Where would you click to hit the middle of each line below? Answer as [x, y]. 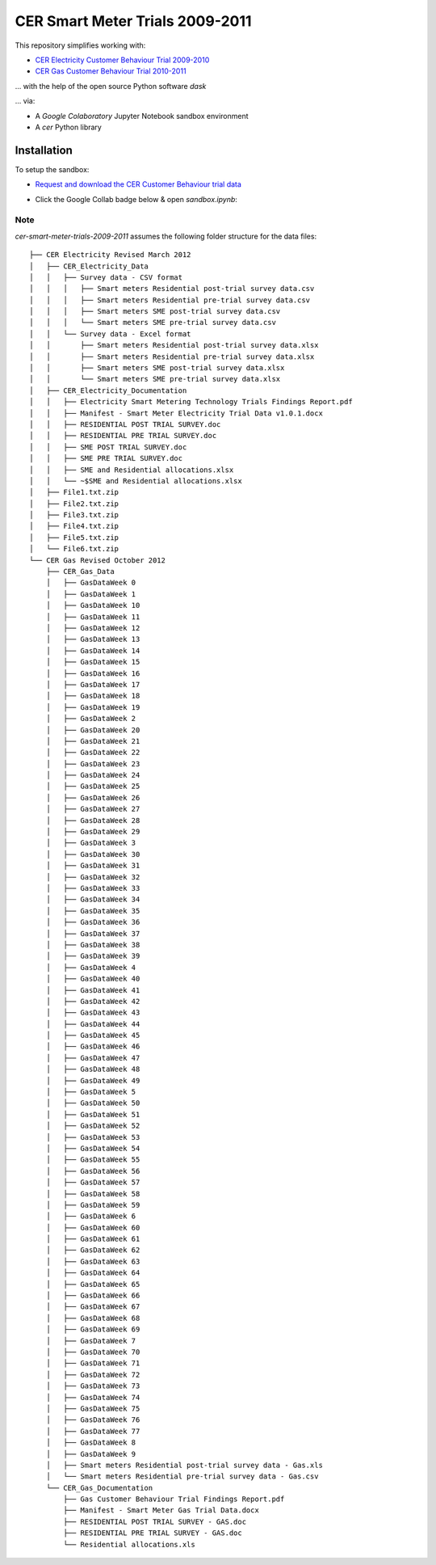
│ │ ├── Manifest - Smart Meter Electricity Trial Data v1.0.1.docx [176, 413]
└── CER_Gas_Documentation [99, 1488]
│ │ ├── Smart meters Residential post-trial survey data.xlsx [174, 345]
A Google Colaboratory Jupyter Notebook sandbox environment [142, 116]
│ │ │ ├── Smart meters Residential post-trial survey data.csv [172, 289]
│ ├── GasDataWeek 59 [93, 1205]
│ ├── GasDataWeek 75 [93, 1408]
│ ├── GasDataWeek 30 [93, 854]
